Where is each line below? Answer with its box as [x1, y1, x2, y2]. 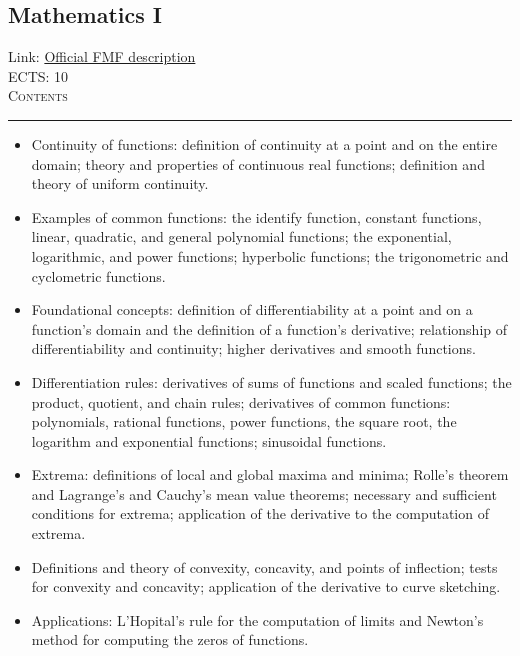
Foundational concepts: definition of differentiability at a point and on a [31, 299, 473, 320]
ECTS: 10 [8, 65, 69, 86]
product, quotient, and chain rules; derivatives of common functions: [31, 391, 451, 412]
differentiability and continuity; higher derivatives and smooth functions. [31, 338, 476, 359]
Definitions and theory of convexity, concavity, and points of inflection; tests [31, 556, 498, 577]
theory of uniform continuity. [31, 173, 209, 194]
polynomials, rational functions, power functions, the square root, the [31, 411, 457, 432]
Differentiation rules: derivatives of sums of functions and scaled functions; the [31, 371, 512, 392]
